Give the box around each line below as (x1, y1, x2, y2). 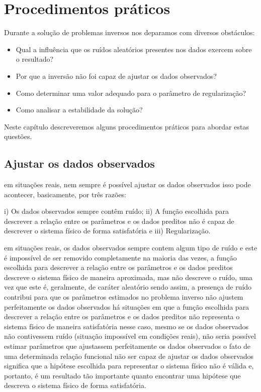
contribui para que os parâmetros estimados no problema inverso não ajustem (4, 292, 243, 302)
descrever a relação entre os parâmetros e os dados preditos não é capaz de (4, 215, 234, 226)
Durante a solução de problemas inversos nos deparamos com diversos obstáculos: (4, 27, 255, 38)
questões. (4, 131, 32, 142)
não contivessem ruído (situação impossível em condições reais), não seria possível (4, 331, 256, 341)
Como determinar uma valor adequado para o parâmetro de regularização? (16, 87, 246, 98)
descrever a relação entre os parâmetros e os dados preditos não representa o (4, 311, 240, 322)
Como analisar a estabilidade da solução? (16, 104, 143, 115)
